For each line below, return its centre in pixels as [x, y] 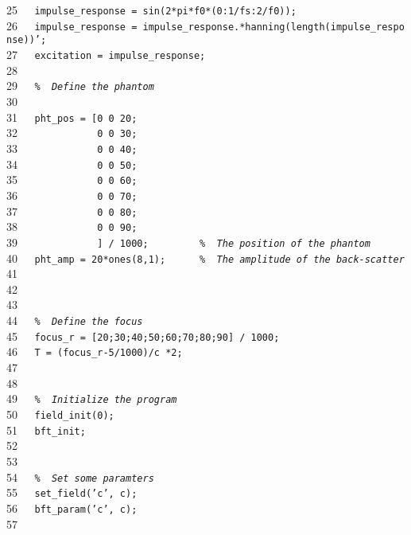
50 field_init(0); [60, 414]
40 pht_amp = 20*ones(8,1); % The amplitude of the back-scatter [205, 258]
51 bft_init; [46, 430]
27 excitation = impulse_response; [106, 54]
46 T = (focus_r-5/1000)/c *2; [95, 351]
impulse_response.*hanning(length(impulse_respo [273, 27]
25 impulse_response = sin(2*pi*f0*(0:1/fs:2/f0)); [151, 10]
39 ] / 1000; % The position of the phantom [188, 242]
